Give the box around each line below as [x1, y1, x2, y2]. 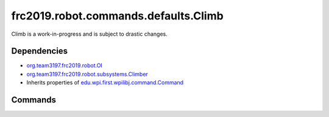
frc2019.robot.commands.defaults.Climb [11, 9, 224, 22]
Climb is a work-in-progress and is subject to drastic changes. [11, 30, 168, 38]
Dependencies [11, 46, 68, 56]
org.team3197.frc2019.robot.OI [26, 62, 103, 69]
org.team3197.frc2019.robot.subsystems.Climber [26, 70, 149, 78]
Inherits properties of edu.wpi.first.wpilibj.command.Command [26, 79, 184, 86]
